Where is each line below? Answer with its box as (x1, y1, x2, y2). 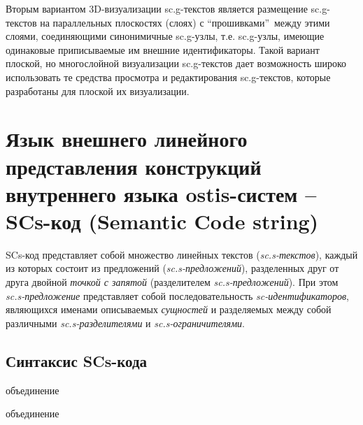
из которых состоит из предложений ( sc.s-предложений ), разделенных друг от (6, 261, 339, 275)
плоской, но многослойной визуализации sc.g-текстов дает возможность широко (6, 56, 347, 71)
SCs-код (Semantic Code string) (6, 206, 319, 235)
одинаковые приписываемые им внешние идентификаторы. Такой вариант (6, 42, 320, 57)
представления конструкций (6, 152, 262, 180)
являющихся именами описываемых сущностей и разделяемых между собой (6, 302, 332, 317)
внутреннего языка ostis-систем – (6, 179, 317, 208)
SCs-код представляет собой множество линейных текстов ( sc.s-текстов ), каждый (6, 247, 358, 261)
